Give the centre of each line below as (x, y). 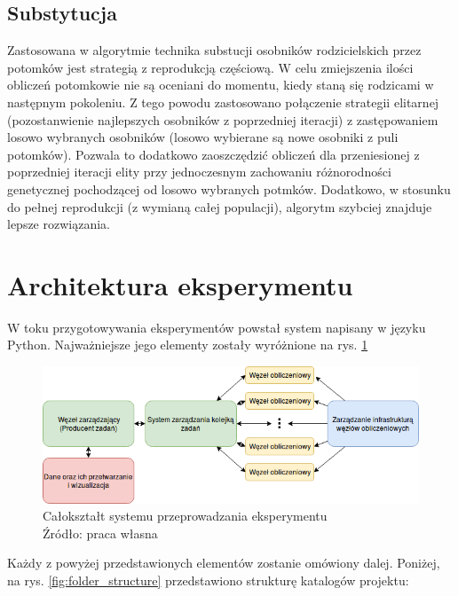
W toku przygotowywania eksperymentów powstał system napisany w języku (217, 327)
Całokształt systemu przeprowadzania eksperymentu (185, 516)
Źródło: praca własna (100, 533)
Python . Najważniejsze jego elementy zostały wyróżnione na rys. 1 (188, 345)
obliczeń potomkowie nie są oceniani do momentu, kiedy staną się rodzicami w (221, 85)
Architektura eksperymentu (180, 284)
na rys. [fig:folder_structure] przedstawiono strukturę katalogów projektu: (208, 580)
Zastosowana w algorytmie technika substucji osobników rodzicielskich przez (214, 50)
